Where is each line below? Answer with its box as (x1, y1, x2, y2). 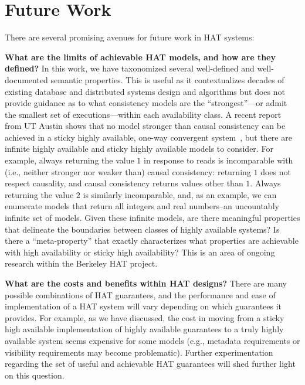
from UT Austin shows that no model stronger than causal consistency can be (5, 120, 286, 132)
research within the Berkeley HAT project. (5, 257, 158, 270)
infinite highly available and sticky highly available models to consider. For (5, 142, 273, 155)
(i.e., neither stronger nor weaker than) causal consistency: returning (5, 165, 251, 178)
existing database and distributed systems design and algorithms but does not (5, 85, 285, 97)
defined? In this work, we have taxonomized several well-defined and (5, 62, 255, 74)
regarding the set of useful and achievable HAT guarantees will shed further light (5, 357, 296, 370)
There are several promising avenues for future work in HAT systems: (5, 31, 255, 43)
